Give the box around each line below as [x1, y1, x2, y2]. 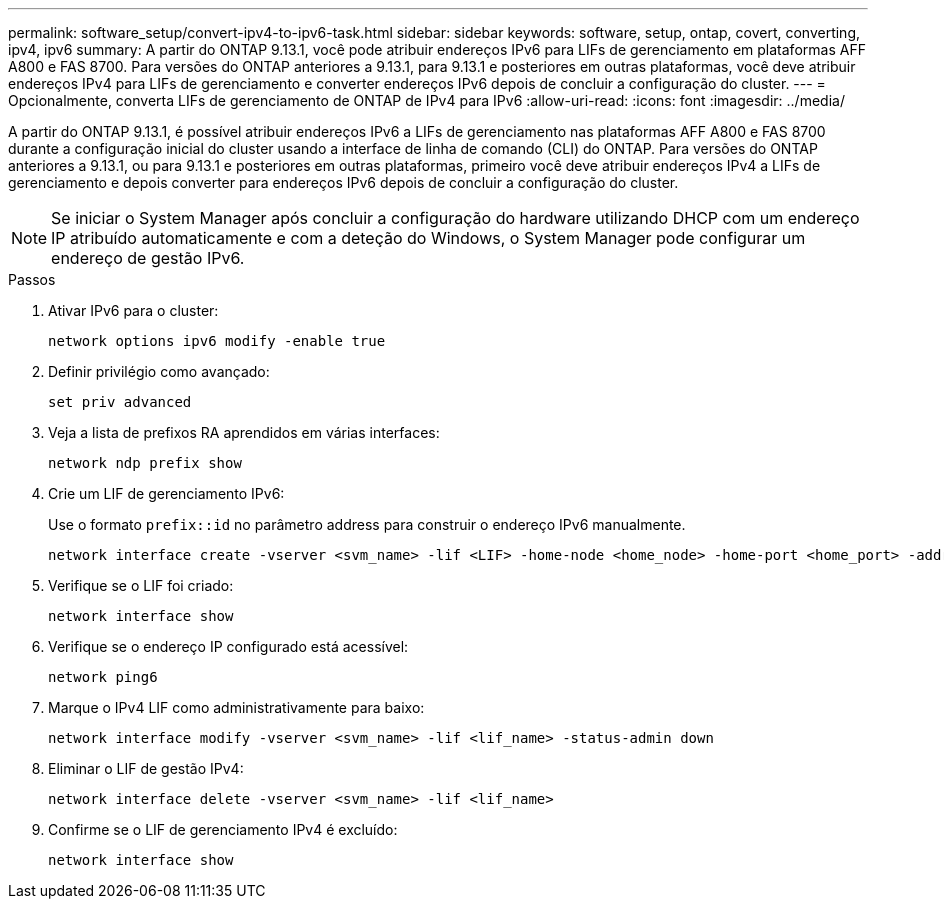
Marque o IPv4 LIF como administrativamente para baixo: [48, 699, 425, 716]
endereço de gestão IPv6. [51, 248, 245, 268]
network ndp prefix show [48, 455, 242, 471]
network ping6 [48, 669, 158, 685]
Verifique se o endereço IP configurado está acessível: [48, 638, 409, 655]
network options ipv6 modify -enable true [48, 333, 386, 349]
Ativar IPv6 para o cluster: [48, 302, 219, 319]
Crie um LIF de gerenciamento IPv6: [48, 485, 285, 502]
